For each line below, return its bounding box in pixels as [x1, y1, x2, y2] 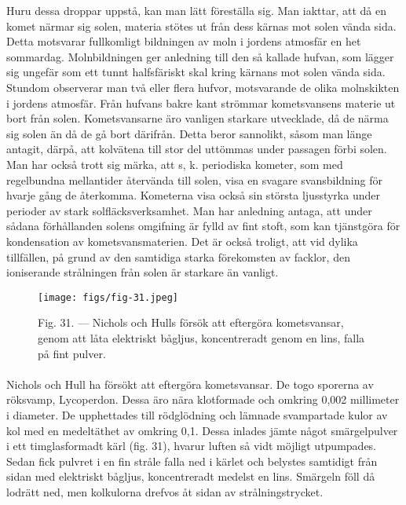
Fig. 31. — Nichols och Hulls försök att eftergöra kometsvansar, [38, 314, 344, 331]
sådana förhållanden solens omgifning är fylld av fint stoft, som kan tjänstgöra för [6, 218, 401, 234]
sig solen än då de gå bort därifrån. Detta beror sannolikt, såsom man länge [6, 125, 372, 141]
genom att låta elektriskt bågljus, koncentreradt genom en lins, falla [38, 329, 365, 346]
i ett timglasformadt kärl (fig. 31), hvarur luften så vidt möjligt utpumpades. [6, 437, 377, 454]
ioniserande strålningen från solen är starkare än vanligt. [6, 264, 279, 280]
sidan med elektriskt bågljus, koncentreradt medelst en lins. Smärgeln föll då [6, 468, 375, 485]
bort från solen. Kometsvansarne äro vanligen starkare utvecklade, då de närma [6, 110, 389, 126]
